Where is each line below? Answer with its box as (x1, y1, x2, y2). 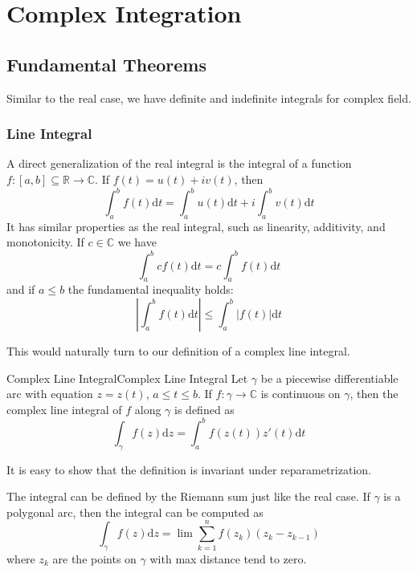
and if (6, 281, 35, 298)
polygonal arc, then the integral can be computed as (6, 503, 264, 520)
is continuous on (260, 385, 341, 402)
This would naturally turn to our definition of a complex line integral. (6, 342, 350, 359)
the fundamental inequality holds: (67, 281, 234, 298)
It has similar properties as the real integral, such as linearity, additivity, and (6, 217, 386, 234)
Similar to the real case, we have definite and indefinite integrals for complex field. (6, 89, 411, 106)
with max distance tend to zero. (149, 551, 307, 567)
